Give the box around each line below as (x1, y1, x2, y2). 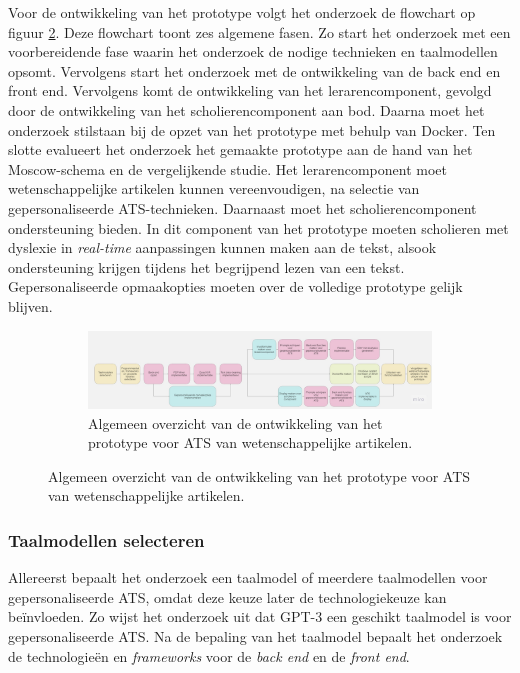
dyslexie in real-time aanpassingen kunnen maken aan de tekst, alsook (8, 237, 437, 258)
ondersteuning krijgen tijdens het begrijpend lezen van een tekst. (8, 256, 405, 277)
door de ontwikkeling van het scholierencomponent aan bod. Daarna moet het (8, 99, 485, 120)
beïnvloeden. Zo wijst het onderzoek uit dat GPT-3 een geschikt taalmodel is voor (8, 606, 512, 627)
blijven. (8, 295, 53, 316)
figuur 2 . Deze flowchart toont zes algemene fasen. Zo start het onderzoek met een (8, 21, 511, 42)
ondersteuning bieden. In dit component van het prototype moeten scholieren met (8, 217, 509, 238)
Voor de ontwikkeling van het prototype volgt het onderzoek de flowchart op (8, 2, 476, 22)
